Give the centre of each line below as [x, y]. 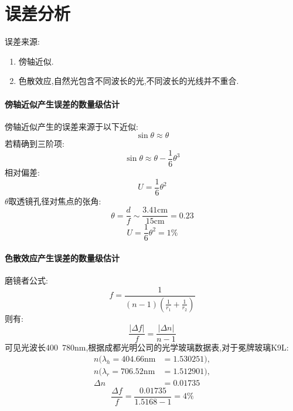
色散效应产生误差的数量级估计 [62, 257]
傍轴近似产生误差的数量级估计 [62, 104]
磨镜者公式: [26, 280]
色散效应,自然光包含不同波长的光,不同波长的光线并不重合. [129, 81]
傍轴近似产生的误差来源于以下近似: [71, 126]
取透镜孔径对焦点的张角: [55, 201]
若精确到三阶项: [35, 144]
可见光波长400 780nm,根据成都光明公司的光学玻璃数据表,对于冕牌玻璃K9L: [147, 347]
